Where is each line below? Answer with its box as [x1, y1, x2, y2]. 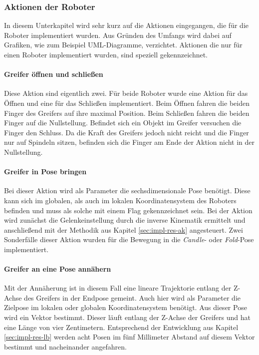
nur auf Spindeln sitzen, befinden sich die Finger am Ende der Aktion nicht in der [4, 137, 255, 147]
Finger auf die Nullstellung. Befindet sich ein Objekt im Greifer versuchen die [4, 117, 242, 128]
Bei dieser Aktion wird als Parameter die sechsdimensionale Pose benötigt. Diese [4, 185, 251, 196]
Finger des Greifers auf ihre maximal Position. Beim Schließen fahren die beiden [4, 107, 250, 118]
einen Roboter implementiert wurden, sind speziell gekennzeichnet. [4, 49, 208, 59]
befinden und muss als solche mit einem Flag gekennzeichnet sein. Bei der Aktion [4, 205, 253, 215]
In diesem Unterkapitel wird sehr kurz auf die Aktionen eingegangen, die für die [4, 20, 249, 30]
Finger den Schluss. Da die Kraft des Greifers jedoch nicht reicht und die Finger [4, 127, 249, 137]
